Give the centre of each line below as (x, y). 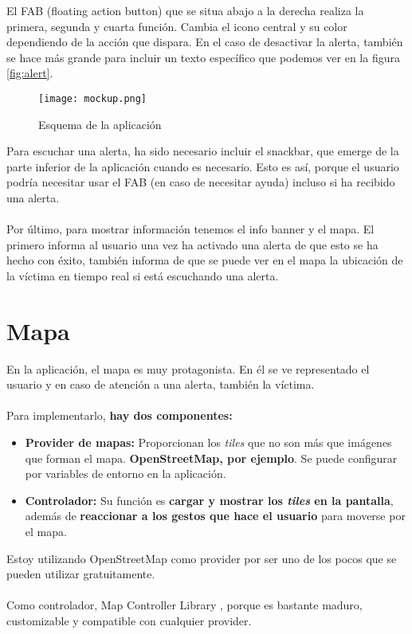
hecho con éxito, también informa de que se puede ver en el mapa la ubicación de (205, 260)
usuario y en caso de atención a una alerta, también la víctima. (161, 384)
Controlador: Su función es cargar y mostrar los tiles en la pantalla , (209, 500)
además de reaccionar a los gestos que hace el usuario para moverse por (215, 516)
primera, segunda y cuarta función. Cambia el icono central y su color (177, 26)
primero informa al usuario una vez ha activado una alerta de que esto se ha (192, 244)
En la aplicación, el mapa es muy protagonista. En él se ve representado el (188, 368)
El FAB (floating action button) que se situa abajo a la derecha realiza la (185, 10)
